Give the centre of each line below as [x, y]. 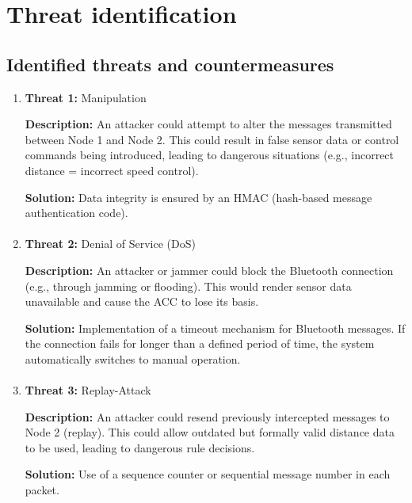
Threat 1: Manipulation [86, 97]
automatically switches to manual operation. [133, 358]
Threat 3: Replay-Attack [88, 390]
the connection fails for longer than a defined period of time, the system [200, 343]
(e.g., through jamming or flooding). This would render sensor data [188, 286]
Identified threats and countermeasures [170, 64]
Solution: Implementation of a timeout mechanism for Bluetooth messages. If [215, 328]
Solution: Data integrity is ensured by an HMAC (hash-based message [198, 197]
